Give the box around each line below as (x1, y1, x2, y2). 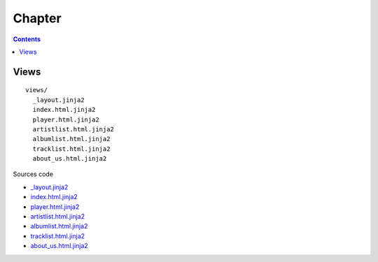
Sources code (13, 170, 54, 178)
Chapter (13, 10, 62, 26)
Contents (13, 35, 41, 43)
